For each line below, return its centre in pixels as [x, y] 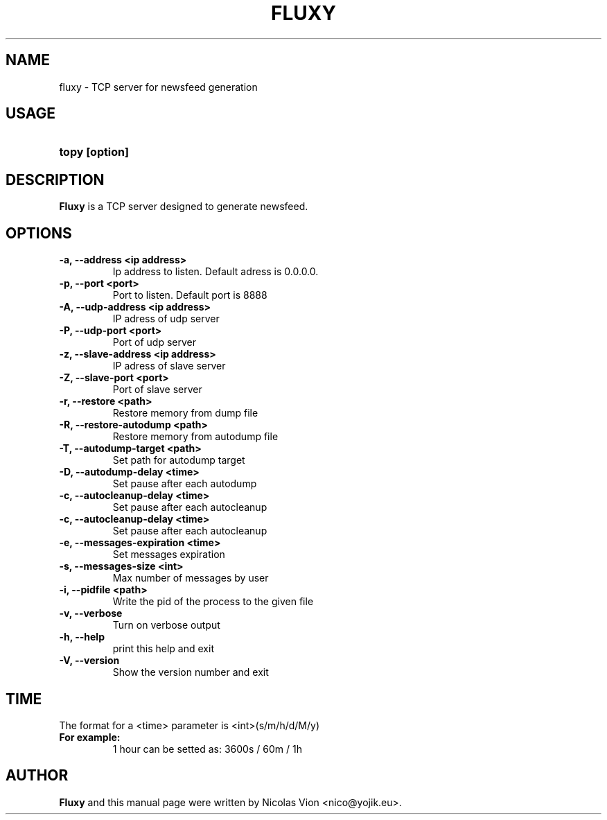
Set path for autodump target [179, 460]
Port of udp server [155, 342]
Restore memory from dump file [185, 413]
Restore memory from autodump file [195, 437]
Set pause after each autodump [185, 484]
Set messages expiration [169, 555]
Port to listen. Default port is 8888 [190, 295]
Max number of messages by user [191, 578]
